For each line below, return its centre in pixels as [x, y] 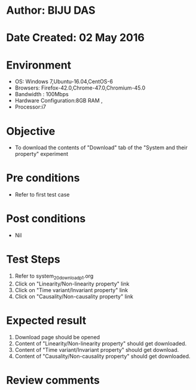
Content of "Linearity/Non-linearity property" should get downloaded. [101, 343]
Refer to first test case [42, 195]
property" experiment [42, 154]
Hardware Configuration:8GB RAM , [59, 101]
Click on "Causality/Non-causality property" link [74, 296]
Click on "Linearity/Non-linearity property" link [72, 284]
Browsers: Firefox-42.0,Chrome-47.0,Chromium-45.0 [80, 88]
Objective [31, 131]
